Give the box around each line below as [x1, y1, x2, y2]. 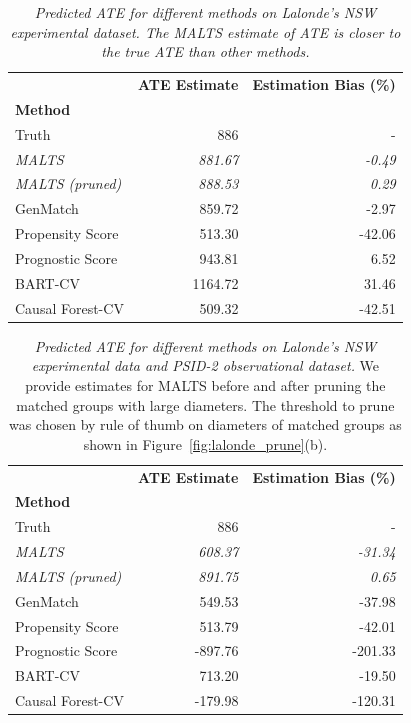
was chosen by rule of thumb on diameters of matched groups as [8, 414, 402, 435]
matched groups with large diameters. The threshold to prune [16, 394, 395, 415]
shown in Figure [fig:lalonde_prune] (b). [83, 433, 328, 454]
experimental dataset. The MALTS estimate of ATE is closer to [10, 21, 401, 42]
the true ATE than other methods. [101, 41, 310, 62]
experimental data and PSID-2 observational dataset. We [31, 355, 380, 376]
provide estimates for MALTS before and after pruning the [25, 374, 386, 395]
